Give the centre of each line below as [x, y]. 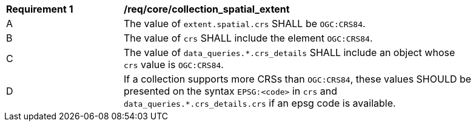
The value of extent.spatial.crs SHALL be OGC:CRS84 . [245, 24]
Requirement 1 [40, 9]
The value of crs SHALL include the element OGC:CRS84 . [248, 38]
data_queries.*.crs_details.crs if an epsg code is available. [260, 103]
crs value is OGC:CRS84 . [174, 65]
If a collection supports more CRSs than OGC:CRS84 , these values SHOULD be [298, 79]
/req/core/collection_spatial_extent [207, 9]
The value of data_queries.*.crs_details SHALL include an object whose [290, 52]
